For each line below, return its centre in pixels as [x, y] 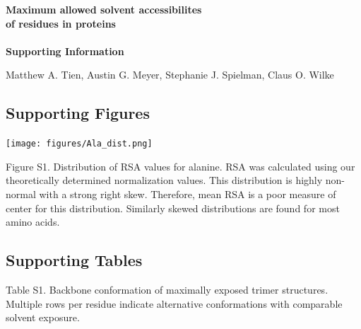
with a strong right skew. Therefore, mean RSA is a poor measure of [188, 194]
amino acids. [33, 222]
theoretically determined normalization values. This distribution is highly [164, 180]
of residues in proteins [61, 23]
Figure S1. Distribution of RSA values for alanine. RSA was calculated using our [180, 166]
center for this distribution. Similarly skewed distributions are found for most [173, 208]
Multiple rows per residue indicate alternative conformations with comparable [174, 303]
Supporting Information [65, 51]
